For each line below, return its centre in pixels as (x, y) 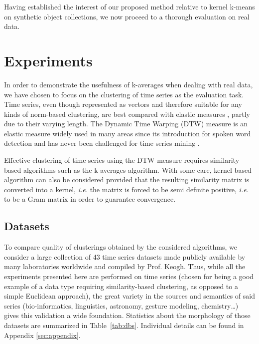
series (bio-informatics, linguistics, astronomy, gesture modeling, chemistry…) (121, 305)
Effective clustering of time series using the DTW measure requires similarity (122, 160)
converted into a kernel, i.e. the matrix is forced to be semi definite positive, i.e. (126, 189)
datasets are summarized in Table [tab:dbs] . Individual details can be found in (124, 325)
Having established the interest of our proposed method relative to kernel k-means (129, 6)
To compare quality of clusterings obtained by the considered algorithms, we (121, 247)
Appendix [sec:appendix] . (42, 335)
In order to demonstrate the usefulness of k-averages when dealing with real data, (129, 84)
